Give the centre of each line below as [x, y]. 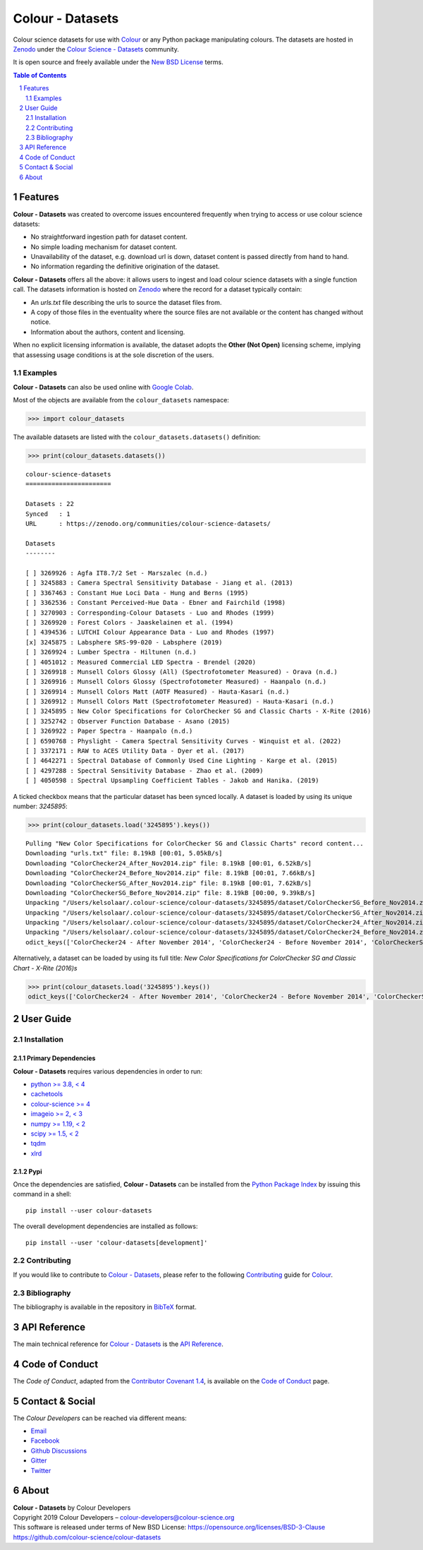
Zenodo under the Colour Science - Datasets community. [96, 49]
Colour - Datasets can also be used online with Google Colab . [103, 387]
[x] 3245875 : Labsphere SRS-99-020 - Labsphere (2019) [124, 642]
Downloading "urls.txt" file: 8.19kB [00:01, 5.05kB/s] [124, 853]
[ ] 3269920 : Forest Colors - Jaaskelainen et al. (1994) [130, 622]
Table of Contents [40, 75]
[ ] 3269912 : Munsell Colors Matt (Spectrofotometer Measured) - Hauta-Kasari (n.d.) [180, 702]
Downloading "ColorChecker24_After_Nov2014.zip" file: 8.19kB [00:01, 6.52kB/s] [169, 863]
